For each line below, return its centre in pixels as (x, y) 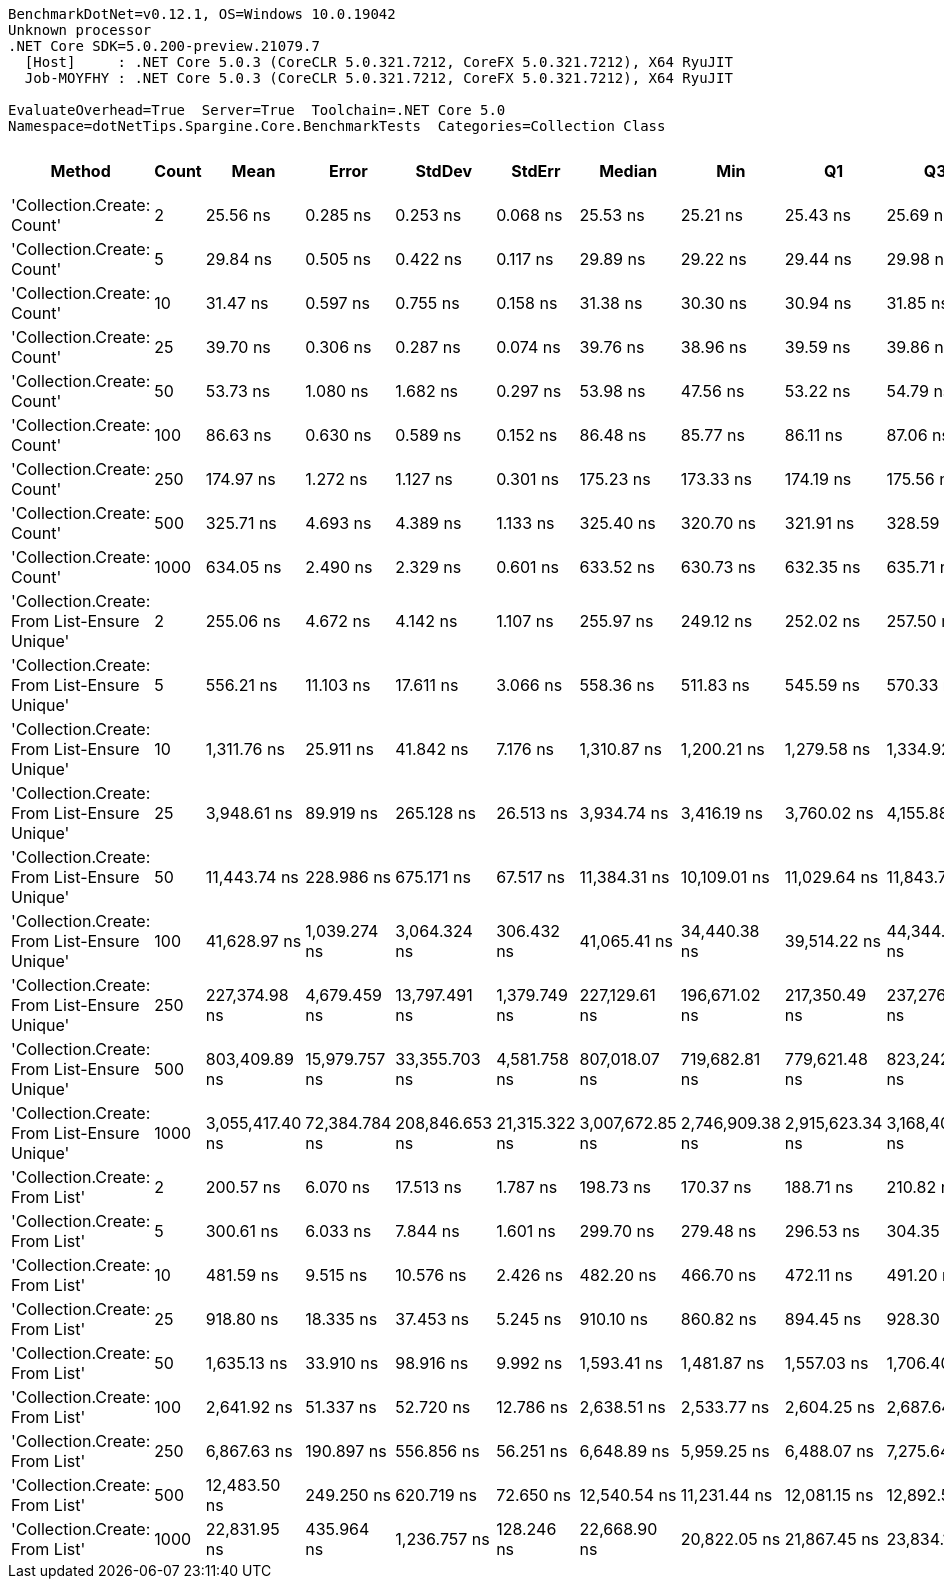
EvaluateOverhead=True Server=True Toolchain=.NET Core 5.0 (257, 110)
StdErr (536, 171)
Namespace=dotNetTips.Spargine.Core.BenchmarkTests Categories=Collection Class (337, 126)
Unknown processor (80, 30)
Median (628, 171)
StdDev (444, 171)
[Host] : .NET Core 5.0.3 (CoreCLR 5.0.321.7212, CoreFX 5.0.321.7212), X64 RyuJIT (378, 62)
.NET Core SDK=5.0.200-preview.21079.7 (164, 46)
